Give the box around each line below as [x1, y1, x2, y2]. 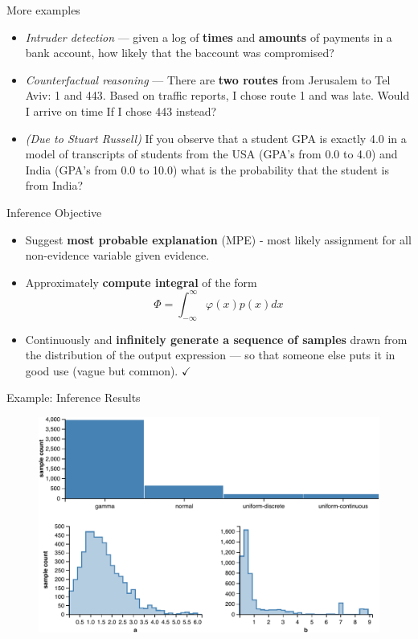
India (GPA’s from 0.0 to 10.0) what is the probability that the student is [25, 161, 390, 178]
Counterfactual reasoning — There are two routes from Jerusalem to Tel [25, 71, 391, 88]
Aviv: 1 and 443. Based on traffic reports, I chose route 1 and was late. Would [25, 87, 410, 104]
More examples [6, 2, 80, 18]
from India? [25, 177, 84, 194]
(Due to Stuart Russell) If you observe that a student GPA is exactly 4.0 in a [25, 129, 407, 146]
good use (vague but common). [25, 362, 178, 379]
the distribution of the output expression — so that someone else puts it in [25, 346, 395, 363]
